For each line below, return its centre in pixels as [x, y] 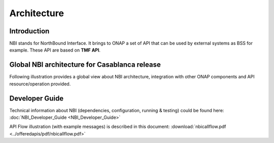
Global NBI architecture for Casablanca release [85, 65]
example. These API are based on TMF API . [55, 50]
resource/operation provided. [40, 84]
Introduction [29, 31]
